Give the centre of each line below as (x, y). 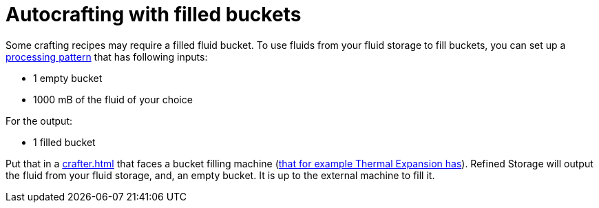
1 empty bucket (68, 78)
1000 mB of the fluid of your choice (113, 99)
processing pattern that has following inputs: (107, 56)
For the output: (39, 121)
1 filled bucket (64, 142)
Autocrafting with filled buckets (154, 14)
